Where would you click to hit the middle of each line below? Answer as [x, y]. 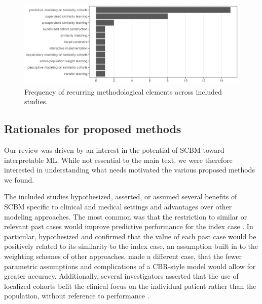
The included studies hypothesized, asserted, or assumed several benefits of [121, 197]
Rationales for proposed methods [93, 129]
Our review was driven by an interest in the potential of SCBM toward [114, 149]
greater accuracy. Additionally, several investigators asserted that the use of [121, 276]
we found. [19, 179]
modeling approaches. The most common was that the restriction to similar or [126, 216]
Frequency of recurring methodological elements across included [123, 91]
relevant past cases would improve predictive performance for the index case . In [129, 226]
